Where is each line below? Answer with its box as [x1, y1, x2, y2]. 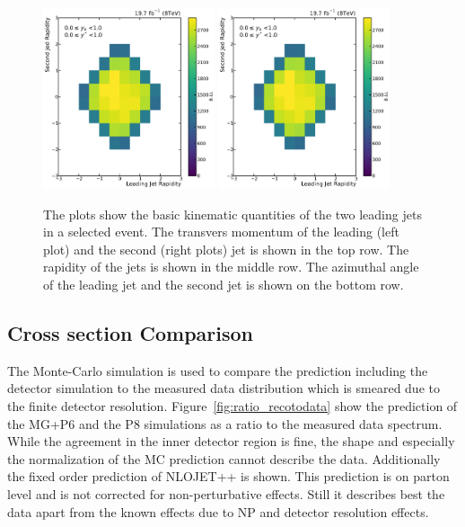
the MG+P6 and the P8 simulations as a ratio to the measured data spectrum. [7, 414, 443, 433]
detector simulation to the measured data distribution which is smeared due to [7, 379, 440, 397]
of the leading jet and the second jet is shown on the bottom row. [43, 275, 404, 294]
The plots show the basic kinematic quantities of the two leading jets [43, 204, 422, 223]
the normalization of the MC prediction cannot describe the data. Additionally [7, 449, 441, 468]
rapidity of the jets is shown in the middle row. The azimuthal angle [43, 257, 419, 276]
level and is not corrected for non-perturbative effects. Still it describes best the [7, 484, 445, 503]
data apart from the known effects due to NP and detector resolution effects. [7, 502, 429, 521]
